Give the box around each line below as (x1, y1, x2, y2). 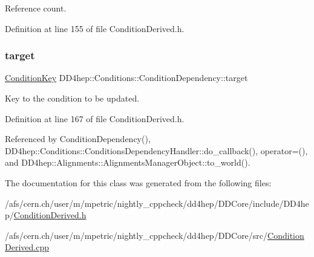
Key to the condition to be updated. (5, 92, 140, 104)
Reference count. (5, 2, 67, 14)
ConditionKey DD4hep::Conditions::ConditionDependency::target (5, 71, 248, 84)
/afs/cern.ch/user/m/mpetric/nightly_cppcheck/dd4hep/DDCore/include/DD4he (5, 197, 309, 209)
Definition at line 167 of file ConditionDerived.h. (5, 112, 185, 125)
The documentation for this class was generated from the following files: (5, 176, 272, 189)
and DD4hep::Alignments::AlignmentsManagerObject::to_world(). (5, 156, 250, 169)
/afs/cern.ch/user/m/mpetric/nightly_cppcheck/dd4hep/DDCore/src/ (5, 229, 268, 241)
